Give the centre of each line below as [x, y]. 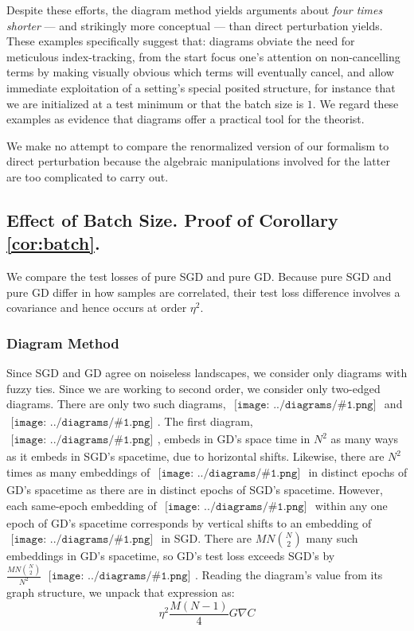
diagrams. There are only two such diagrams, [116, 404]
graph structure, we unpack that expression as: [121, 592]
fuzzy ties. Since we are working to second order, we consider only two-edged [193, 388]
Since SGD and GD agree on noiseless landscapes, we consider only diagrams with [207, 373]
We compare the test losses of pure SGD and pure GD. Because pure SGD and [199, 277]
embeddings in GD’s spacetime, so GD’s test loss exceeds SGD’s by [171, 556]
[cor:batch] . [53, 243]
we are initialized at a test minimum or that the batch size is [155, 103]
